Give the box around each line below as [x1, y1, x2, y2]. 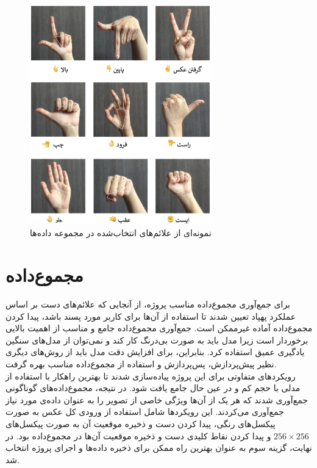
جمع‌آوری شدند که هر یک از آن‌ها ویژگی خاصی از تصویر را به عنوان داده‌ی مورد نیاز [5, 393, 308, 406]
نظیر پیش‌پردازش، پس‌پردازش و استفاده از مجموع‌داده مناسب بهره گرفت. [5, 357, 277, 370]
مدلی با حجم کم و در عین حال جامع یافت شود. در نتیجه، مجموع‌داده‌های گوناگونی [5, 381, 301, 394]
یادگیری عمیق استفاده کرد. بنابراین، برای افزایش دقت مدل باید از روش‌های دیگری [5, 345, 305, 358]
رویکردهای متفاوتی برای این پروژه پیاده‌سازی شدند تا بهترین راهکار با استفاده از [5, 369, 296, 382]
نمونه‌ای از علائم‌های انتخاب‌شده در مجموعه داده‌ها [30, 226, 212, 239]
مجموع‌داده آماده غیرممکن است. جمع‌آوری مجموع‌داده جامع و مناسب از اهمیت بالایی [5, 322, 313, 334]
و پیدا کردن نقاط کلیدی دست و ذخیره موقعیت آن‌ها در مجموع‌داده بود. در [5, 429, 271, 442]
